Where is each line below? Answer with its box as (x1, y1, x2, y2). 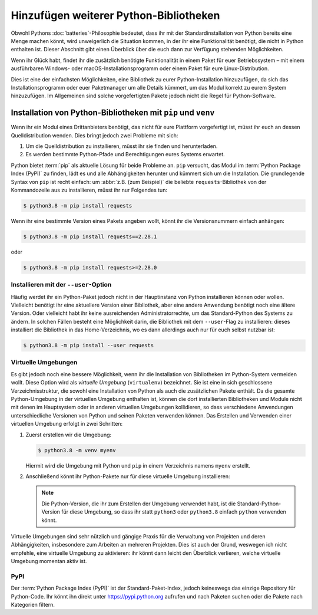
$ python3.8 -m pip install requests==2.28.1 (23, 233, 157, 240)
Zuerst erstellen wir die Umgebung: (25, 431, 112, 438)
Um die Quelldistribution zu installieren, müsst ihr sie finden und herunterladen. (25, 142, 218, 150)
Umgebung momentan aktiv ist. (11, 558, 87, 565)
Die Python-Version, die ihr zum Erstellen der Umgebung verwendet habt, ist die (41, 500, 236, 507)
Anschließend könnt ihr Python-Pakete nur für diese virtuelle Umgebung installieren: (25, 472, 230, 480)
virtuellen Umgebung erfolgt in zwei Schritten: (11, 420, 123, 427)
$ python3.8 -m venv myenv (38, 447, 116, 453)
